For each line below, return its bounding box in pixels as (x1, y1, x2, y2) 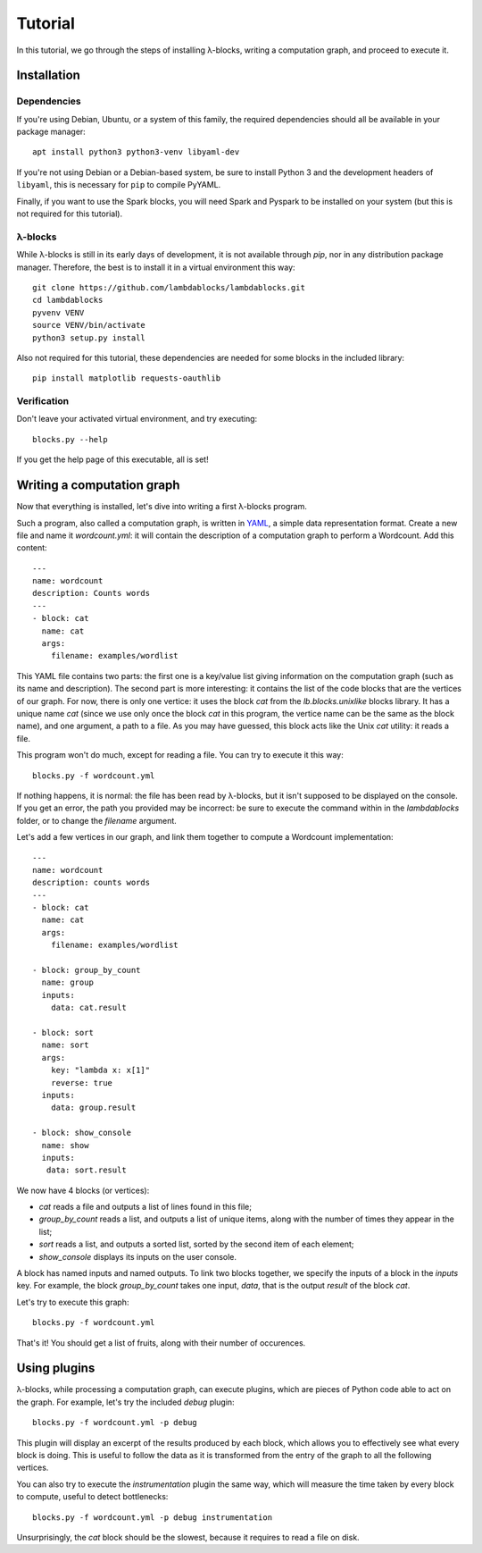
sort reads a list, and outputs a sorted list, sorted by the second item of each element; (38, 1238, 354, 1250)
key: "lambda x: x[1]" (50, 1065, 151, 1076)
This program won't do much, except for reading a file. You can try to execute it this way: (16, 750, 344, 760)
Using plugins (16, 1361, 96, 1376)
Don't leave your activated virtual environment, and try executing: (16, 414, 258, 424)
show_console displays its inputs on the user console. (38, 1251, 237, 1262)
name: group (41, 978, 94, 987)
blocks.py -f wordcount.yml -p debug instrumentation (32, 1512, 272, 1523)
